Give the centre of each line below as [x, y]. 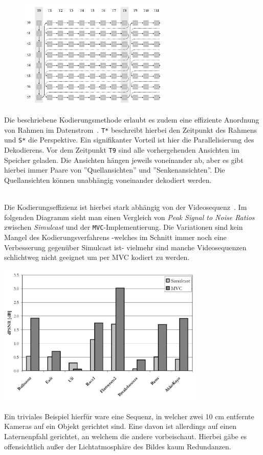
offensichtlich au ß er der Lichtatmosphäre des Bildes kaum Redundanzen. [118, 446]
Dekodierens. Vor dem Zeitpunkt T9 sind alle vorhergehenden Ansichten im [122, 150]
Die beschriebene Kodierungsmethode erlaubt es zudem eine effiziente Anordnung [132, 120]
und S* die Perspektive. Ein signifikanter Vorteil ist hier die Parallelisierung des [129, 140]
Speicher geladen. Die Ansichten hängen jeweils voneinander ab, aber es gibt [124, 160]
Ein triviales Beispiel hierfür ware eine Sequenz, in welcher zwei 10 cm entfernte [129, 416]
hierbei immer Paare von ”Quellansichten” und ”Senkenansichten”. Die [115, 170]
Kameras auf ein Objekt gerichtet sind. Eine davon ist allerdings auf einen [120, 426]
